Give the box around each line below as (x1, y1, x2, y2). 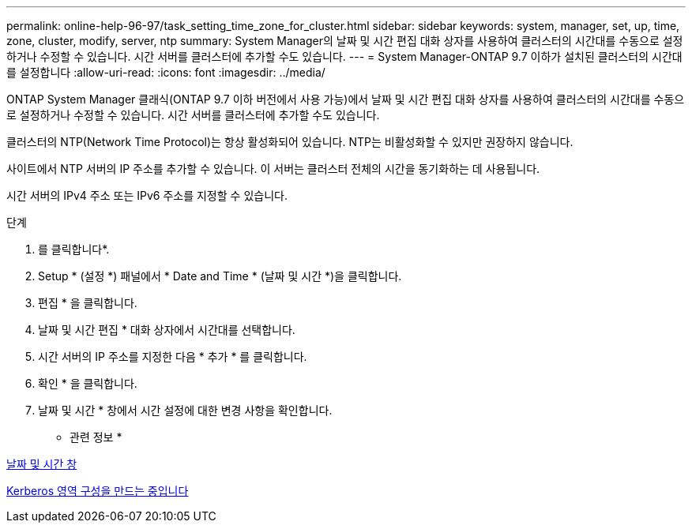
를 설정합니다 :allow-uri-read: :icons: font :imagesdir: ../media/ (6, 66, 325, 79)
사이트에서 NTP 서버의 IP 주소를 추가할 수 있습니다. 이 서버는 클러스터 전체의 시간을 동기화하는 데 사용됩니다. (6, 162, 540, 175)
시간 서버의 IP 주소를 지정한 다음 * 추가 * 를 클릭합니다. (38, 350, 307, 363)
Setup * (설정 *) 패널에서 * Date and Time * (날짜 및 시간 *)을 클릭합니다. (38, 269, 402, 283)
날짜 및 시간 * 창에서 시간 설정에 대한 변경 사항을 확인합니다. (38, 403, 333, 417)
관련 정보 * (70, 430, 122, 444)
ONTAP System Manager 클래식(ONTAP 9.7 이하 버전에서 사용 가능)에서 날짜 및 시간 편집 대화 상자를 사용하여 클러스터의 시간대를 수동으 (6, 92, 685, 106)
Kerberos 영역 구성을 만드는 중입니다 (6, 484, 189, 497)
